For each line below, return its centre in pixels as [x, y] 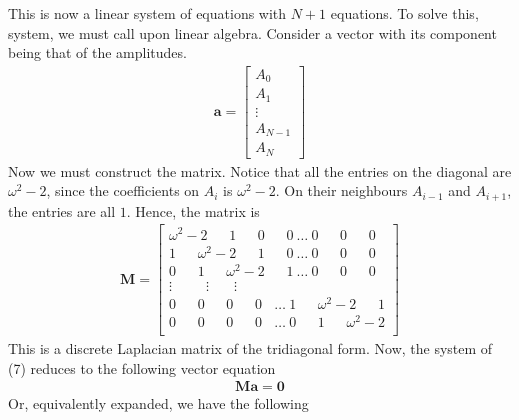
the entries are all [62, 210]
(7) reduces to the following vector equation [142, 367]
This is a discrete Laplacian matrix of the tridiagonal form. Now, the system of [250, 348]
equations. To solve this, [404, 13]
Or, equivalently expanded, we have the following [158, 403]
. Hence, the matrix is [193, 210]
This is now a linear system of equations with [147, 13]
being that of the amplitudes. [97, 52]
